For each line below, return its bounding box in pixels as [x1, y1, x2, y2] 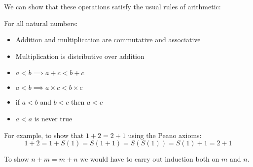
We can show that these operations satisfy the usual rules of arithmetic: [4, 1, 221, 11]
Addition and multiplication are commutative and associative [15, 34, 201, 45]
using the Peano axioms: [128, 130, 202, 140]
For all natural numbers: [4, 18, 78, 28]
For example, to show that [4, 130, 84, 140]
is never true [34, 113, 72, 123]
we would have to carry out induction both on [80, 154, 219, 164]
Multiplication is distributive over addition [15, 51, 145, 61]
